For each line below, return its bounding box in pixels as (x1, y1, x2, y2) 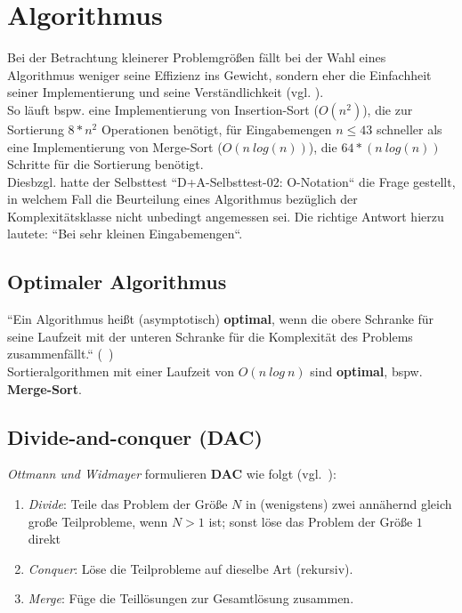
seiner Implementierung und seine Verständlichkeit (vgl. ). (7, 83, 324, 101)
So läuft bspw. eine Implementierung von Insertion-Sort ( (7, 100, 319, 118)
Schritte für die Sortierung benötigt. (7, 155, 204, 173)
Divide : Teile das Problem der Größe (28, 495, 228, 513)
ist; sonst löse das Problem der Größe (208, 512, 413, 530)
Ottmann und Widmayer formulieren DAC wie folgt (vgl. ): (7, 464, 336, 483)
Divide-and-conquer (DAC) (7, 423, 263, 450)
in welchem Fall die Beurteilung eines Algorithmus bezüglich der (7, 190, 358, 208)
